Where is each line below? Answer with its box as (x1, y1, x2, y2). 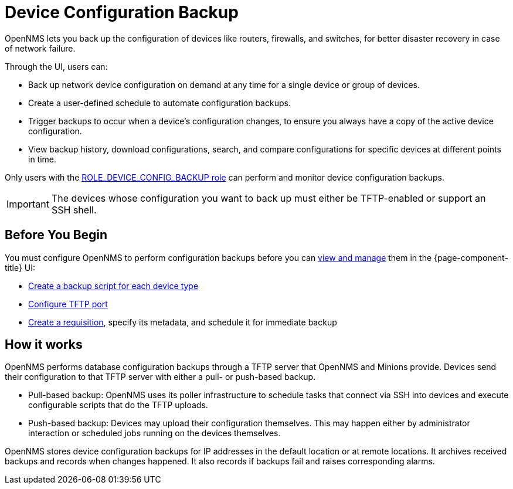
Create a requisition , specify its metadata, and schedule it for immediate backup (28, 317, 337, 327)
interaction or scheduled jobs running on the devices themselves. (28, 428, 281, 439)
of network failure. (5, 43, 76, 53)
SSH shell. (51, 203, 97, 216)
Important (6, 198, 49, 210)
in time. (28, 154, 57, 164)
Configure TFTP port (28, 298, 108, 309)
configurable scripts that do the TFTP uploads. (28, 400, 208, 410)
